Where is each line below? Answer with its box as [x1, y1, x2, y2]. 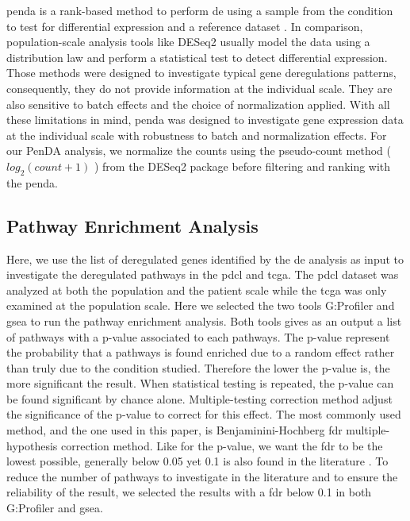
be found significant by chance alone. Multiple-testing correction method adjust [6, 390, 393, 407]
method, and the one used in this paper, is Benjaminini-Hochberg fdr [6, 422, 343, 438]
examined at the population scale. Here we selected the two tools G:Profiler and [6, 297, 395, 314]
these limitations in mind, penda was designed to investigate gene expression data [6, 111, 404, 128]
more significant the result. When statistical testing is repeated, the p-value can [6, 375, 394, 392]
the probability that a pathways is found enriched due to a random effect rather [6, 344, 395, 361]
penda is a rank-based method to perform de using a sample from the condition [6, 2, 393, 18]
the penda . [6, 174, 58, 191]
